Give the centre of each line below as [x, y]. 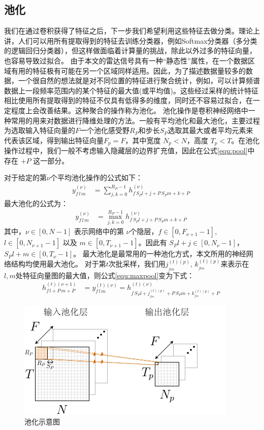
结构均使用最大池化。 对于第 [58, 263]
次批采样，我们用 [137, 263]
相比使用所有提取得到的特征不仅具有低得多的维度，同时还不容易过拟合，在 [128, 100]
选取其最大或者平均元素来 [210, 130]
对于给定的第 [25, 177]
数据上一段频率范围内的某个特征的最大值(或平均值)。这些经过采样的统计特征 [131, 90]
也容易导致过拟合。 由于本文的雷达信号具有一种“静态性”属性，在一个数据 [126, 60]
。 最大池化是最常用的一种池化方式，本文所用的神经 [160, 254]
